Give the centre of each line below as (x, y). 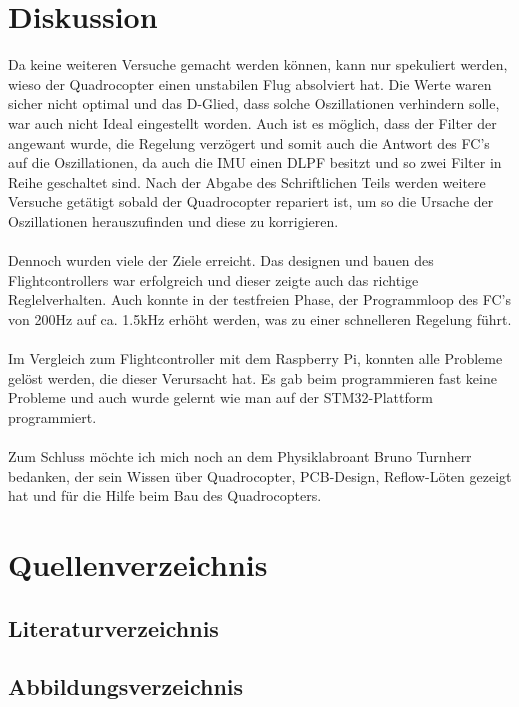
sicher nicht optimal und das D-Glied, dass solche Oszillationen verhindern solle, (254, 103)
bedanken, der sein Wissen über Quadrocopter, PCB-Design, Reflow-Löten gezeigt (260, 475)
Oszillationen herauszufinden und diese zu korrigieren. (173, 220)
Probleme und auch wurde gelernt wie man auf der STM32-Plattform (220, 397)
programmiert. (52, 416)
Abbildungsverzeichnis (126, 686)
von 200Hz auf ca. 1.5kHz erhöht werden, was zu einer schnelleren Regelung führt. (260, 318)
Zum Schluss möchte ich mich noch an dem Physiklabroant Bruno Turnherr (240, 456)
